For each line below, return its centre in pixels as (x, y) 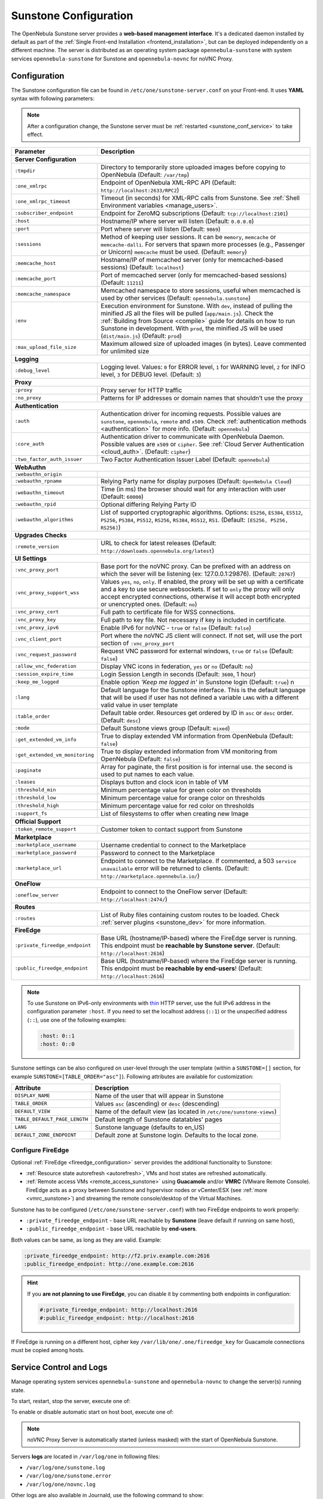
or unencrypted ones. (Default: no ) (149, 604)
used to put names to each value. (147, 774)
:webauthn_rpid (35, 505)
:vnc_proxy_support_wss (47, 593)
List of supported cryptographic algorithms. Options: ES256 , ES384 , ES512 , (202, 512)
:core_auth (30, 444)
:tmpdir (25, 171)
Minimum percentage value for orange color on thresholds (183, 797)
